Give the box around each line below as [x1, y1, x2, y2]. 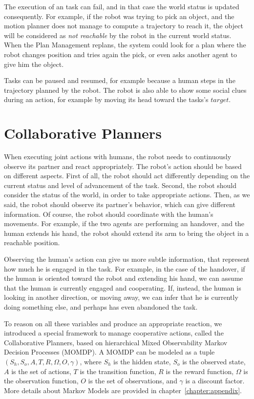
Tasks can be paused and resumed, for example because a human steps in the [4, 75, 235, 85]
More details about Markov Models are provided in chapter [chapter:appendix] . [4, 385, 242, 395]
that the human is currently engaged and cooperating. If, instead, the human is [4, 282, 241, 293]
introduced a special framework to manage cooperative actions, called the [4, 328, 224, 338]
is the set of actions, [11, 366, 71, 376]
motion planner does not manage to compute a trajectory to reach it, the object [4, 21, 243, 31]
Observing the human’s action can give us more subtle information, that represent [4, 254, 250, 264]
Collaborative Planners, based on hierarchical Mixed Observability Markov [4, 337, 228, 347]
